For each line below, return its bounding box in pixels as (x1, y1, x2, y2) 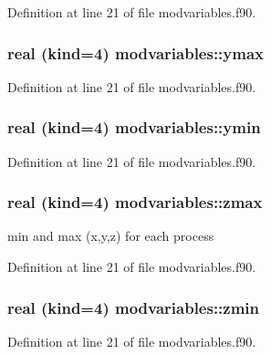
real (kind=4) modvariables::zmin (7, 296, 260, 318)
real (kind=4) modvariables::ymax (7, 41, 265, 64)
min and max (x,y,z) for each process (7, 226, 214, 245)
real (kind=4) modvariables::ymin (7, 116, 261, 139)
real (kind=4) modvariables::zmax (7, 191, 263, 213)
